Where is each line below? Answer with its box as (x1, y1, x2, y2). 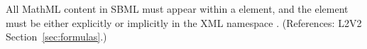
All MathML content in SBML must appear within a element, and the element (6, 1, 349, 16)
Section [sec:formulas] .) (6, 29, 107, 44)
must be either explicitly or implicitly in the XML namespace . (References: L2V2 (6, 15, 362, 30)
